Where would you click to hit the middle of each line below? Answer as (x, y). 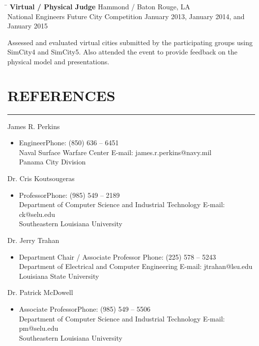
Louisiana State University (59, 276)
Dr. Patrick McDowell (40, 292)
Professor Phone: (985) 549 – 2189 (69, 195)
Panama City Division (52, 162)
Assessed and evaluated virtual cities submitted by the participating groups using (130, 42)
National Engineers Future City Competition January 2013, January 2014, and (126, 16)
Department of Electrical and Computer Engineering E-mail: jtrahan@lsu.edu (136, 266)
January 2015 (28, 26)
